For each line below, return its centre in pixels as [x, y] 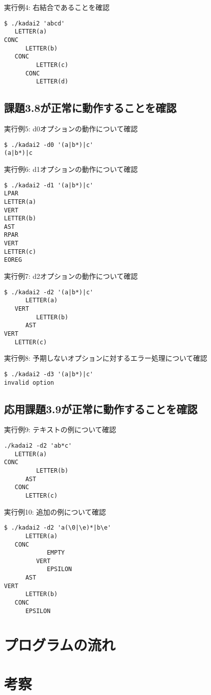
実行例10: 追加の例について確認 [55, 511]
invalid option [29, 382]
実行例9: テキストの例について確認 [60, 429]
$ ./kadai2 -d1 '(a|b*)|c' [49, 185]
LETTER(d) [52, 82]
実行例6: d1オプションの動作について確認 [71, 169]
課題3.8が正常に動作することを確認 [90, 108]
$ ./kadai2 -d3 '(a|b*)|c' [49, 374]
